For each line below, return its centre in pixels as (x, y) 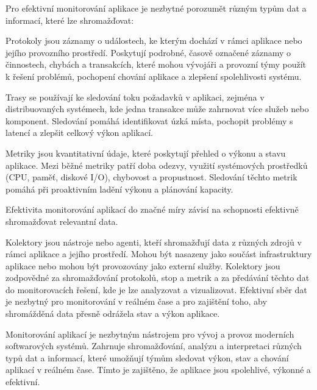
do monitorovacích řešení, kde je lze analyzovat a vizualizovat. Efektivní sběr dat (156, 289)
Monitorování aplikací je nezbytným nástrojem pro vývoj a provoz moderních (150, 334)
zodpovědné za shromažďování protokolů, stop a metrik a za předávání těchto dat (158, 278)
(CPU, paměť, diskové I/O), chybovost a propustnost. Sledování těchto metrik (151, 177)
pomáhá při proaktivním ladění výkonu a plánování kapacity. (119, 189)
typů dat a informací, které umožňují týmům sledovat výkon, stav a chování (147, 357)
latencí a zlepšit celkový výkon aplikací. (79, 133)
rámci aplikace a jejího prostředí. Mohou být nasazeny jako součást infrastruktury (159, 254)
